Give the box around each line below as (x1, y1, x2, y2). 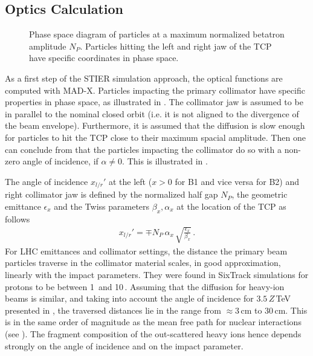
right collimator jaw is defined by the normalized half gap (5, 188, 218, 201)
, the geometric (231, 188, 288, 201)
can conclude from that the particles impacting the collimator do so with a (5, 143, 282, 155)
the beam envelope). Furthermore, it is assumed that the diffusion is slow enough (5, 119, 305, 132)
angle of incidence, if (22, 155, 98, 167)
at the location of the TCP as (176, 199, 286, 212)
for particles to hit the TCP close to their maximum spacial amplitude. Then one (5, 131, 306, 143)
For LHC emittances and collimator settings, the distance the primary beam (5, 244, 288, 257)
